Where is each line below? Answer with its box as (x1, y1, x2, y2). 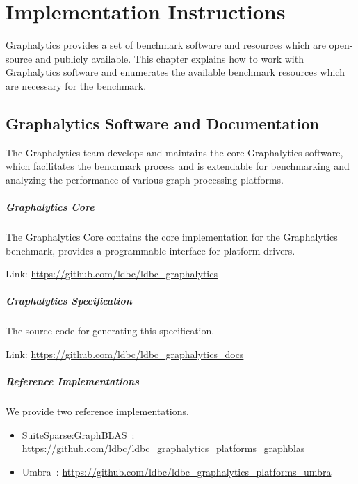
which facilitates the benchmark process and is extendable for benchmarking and (6, 159, 350, 173)
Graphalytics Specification (6, 293, 132, 308)
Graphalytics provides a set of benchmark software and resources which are (6, 38, 326, 52)
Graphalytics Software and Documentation (6, 112, 319, 134)
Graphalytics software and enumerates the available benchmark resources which (6, 65, 345, 79)
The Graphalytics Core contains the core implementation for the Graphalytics (6, 229, 338, 244)
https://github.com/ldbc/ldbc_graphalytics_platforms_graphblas (22, 441, 305, 455)
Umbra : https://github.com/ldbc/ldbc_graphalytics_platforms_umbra (22, 464, 332, 478)
